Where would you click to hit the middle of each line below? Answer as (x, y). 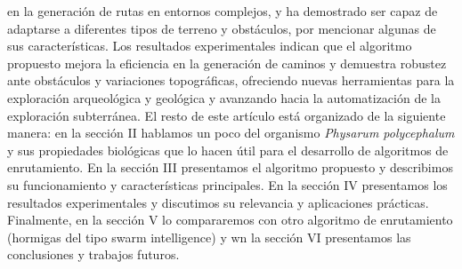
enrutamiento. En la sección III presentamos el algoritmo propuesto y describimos (230, 167)
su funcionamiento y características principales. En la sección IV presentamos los (227, 184)
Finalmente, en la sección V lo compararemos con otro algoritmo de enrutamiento (230, 220)
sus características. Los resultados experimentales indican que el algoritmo (210, 46)
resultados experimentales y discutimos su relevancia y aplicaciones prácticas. (218, 202)
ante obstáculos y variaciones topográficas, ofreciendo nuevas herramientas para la (231, 80)
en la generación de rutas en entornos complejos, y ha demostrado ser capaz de (223, 11)
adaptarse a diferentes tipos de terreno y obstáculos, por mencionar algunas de (222, 28)
